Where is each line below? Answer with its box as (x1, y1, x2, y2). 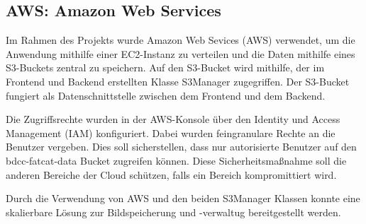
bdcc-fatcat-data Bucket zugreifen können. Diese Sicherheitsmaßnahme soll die (6, 153, 347, 167)
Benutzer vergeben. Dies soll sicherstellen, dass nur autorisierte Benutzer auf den (6, 139, 357, 154)
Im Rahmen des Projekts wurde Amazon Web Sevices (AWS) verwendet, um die (6, 33, 355, 47)
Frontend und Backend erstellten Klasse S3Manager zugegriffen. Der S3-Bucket (6, 73, 350, 88)
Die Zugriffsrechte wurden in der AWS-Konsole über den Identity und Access (6, 112, 340, 126)
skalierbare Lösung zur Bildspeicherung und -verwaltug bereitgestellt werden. (6, 204, 341, 219)
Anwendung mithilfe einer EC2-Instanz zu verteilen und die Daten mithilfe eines (6, 46, 355, 61)
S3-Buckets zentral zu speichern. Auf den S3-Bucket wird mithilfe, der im (6, 60, 325, 75)
